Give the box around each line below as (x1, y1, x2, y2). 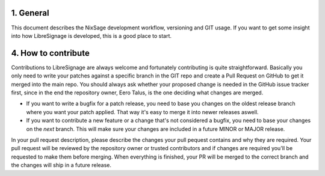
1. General (11, 8, 49, 18)
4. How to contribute (11, 48, 90, 58)
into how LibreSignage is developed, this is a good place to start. (11, 32, 172, 39)
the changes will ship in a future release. (11, 162, 111, 169)
